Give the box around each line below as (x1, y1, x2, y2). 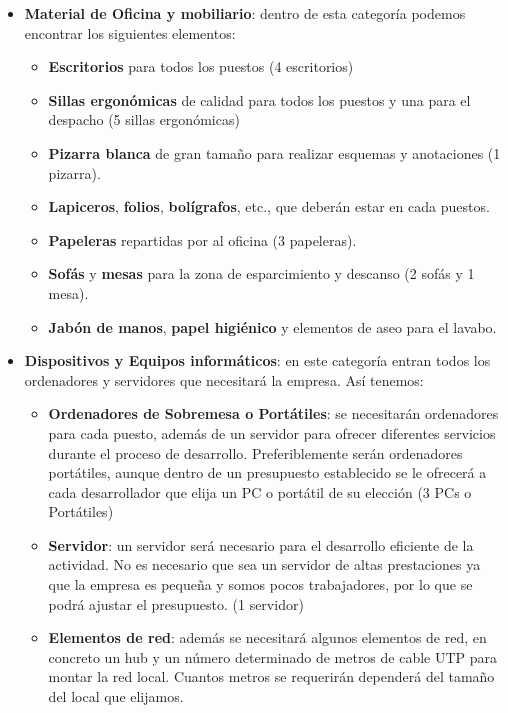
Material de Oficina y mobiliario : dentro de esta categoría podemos (24, 3, 466, 23)
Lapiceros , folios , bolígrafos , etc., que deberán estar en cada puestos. (48, 196, 490, 217)
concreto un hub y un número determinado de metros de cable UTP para (48, 646, 498, 667)
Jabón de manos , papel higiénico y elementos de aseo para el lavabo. (48, 316, 497, 337)
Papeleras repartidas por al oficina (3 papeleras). (48, 229, 357, 250)
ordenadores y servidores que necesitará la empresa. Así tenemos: (24, 369, 424, 390)
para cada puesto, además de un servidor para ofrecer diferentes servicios (48, 422, 496, 443)
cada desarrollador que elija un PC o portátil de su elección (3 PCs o (48, 481, 472, 502)
